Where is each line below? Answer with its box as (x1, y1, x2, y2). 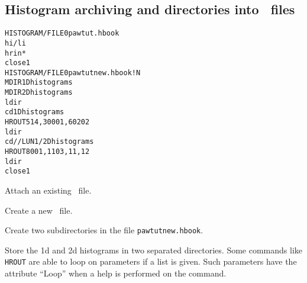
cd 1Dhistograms (5, 108, 64, 117)
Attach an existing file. (5, 184, 92, 197)
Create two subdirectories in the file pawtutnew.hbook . (5, 224, 203, 236)
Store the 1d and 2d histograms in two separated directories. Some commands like (5, 243, 302, 256)
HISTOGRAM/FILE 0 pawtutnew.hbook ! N (5, 68, 141, 77)
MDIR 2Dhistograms (5, 88, 73, 97)
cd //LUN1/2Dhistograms (5, 137, 94, 146)
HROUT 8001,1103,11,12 (5, 147, 90, 156)
